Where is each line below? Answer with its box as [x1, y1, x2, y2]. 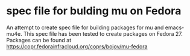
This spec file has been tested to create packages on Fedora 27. [23, 30, 183, 37]
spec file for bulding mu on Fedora [6, 4, 182, 18]
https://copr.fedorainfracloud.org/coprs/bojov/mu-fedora [6, 43, 148, 50]
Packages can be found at [6, 36, 71, 43]
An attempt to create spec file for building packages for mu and [6, 24, 164, 31]
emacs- [165, 24, 185, 31]
